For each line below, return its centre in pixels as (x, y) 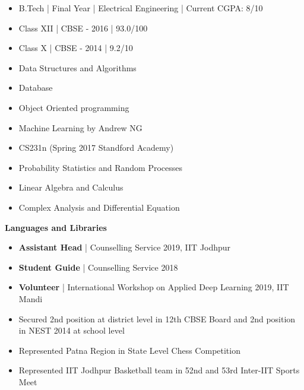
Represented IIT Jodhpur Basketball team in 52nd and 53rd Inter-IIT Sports (159, 370)
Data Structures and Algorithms (77, 67)
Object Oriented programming (74, 107)
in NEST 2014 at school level (72, 330)
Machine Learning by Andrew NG (80, 127)
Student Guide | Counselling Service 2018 (98, 267)
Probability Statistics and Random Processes (101, 167)
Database (36, 88)
